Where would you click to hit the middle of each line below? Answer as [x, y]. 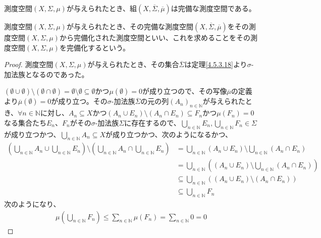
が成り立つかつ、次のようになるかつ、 [169, 134]
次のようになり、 [32, 204]
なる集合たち [25, 122]
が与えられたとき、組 [101, 8]
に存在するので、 [152, 122]
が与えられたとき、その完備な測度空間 [130, 26]
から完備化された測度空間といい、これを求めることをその [155, 37]
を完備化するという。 [95, 47]
